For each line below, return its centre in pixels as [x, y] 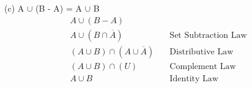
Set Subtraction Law [208, 35]
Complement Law [203, 66]
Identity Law [194, 79]
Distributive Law [202, 52]
